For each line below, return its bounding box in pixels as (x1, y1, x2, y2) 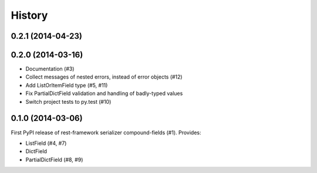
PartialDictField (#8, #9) (25, 156, 83, 163)
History (11, 9, 48, 22)
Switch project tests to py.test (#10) (25, 98, 112, 105)
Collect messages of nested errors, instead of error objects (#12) (25, 73, 183, 80)
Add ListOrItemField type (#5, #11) (25, 82, 108, 89)
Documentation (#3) (25, 65, 75, 73)
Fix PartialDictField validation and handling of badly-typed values (25, 90, 183, 97)
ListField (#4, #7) (25, 140, 67, 147)
